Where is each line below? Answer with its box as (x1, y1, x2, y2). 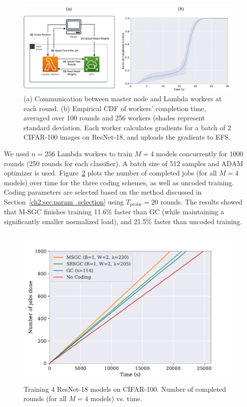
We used (4, 148, 29, 159)
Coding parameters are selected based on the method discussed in (4, 187, 202, 197)
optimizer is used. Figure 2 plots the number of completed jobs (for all (4, 168, 217, 178)
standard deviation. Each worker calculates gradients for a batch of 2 (24, 122, 231, 132)
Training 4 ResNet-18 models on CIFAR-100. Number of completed (24, 383, 226, 394)
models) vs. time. (90, 393, 142, 404)
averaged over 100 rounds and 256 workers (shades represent (24, 113, 205, 123)
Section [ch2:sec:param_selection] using (4, 196, 124, 206)
